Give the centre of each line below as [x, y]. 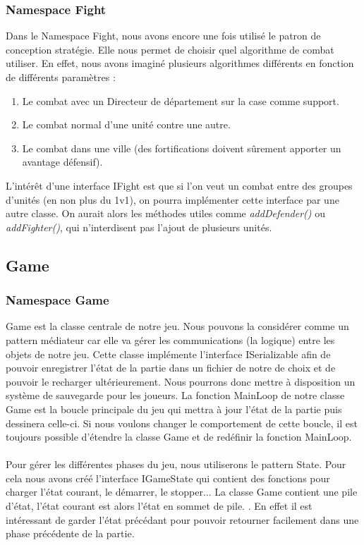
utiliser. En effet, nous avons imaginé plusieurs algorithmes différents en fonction [180, 63]
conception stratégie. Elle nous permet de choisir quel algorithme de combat [170, 49]
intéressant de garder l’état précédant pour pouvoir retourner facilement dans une [182, 519]
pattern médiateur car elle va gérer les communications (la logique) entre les [170, 339]
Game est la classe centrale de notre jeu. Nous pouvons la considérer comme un [177, 326]
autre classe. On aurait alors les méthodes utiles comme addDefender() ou [165, 213]
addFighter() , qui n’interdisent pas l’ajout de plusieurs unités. [139, 227]
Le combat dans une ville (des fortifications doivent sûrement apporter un [182, 148]
